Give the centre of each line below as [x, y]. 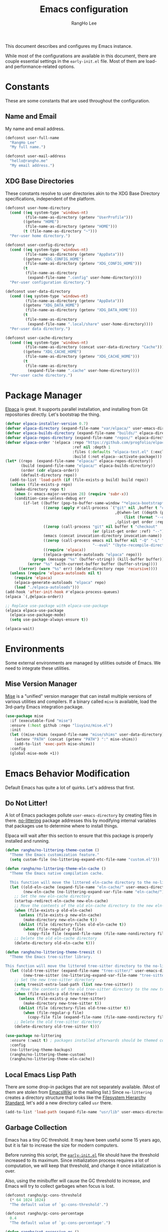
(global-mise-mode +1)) [34, 753]
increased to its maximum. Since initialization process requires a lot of [77, 1160]
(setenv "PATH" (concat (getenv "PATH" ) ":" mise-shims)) [76, 740]
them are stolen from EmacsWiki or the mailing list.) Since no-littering [78, 1092]
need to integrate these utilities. [38, 668]
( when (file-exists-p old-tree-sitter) [56, 994]
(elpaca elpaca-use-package [34, 610]
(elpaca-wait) [20, 629]
